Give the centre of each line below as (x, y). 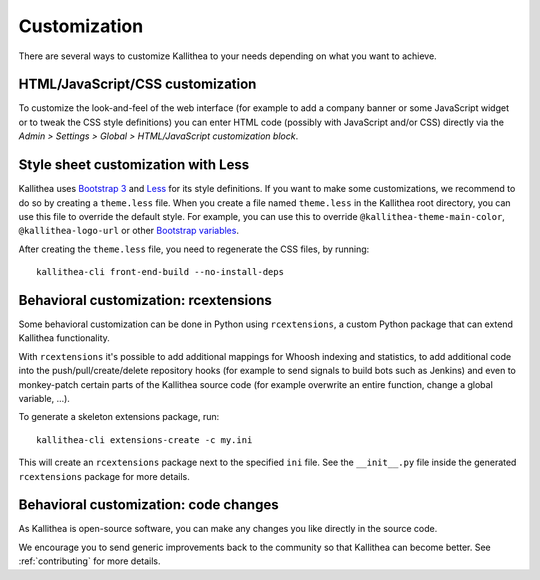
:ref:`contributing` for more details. (89, 561)
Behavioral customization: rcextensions (145, 300)
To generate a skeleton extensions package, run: (119, 417)
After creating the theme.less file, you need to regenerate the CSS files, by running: (194, 249)
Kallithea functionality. (64, 338)
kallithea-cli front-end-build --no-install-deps (160, 272)
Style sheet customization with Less (134, 165)
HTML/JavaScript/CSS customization (137, 84)
